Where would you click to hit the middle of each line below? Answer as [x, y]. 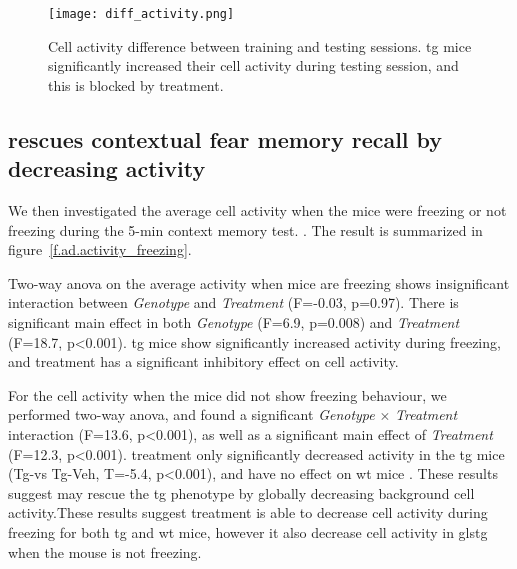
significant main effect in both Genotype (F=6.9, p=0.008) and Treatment [234, 322]
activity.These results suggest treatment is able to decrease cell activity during [248, 512]
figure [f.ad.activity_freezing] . [100, 249]
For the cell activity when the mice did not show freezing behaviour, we [227, 394]
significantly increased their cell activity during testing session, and [253, 65]
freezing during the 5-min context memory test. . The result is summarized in [245, 229]
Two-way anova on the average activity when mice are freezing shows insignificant [259, 282]
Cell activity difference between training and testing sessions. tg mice [260, 45]
